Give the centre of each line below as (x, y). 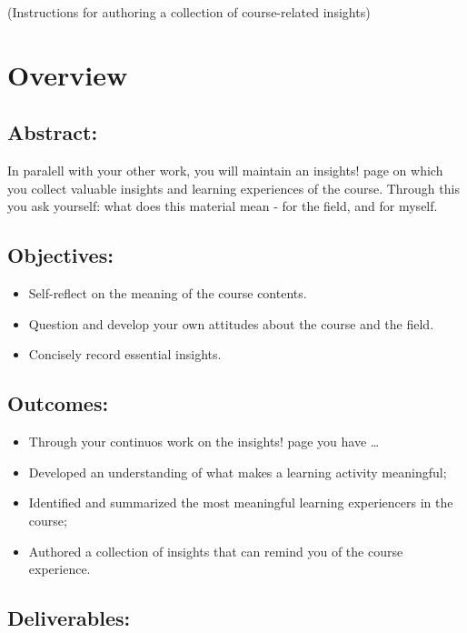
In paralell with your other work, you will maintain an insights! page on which (225, 171)
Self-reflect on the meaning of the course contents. (168, 293)
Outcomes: (58, 403)
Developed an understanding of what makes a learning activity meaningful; (238, 472)
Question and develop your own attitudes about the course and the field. (231, 323)
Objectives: (60, 255)
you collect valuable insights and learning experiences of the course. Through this (233, 188)
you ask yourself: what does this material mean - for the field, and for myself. (223, 206)
